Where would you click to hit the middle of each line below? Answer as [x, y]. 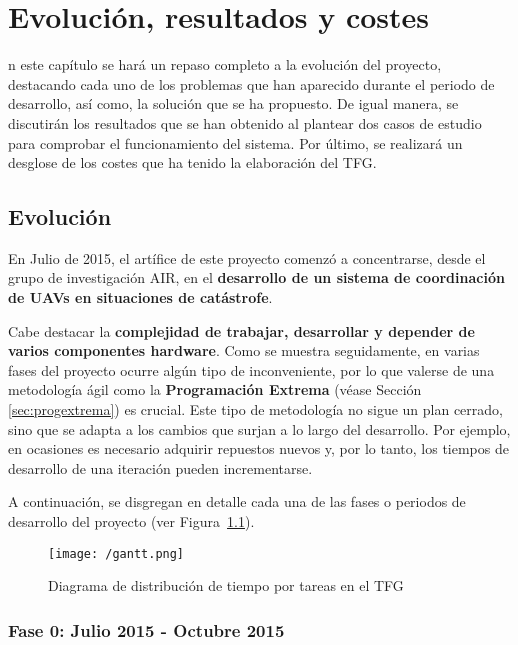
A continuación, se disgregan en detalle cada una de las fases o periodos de [237, 501]
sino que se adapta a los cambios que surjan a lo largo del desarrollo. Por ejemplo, [259, 428]
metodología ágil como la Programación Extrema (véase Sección [215, 389]
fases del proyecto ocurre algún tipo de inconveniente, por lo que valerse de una [251, 369]
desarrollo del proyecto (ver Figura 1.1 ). [131, 521]
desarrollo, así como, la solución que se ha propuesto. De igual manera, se [233, 103]
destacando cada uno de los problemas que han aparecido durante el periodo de [251, 83]
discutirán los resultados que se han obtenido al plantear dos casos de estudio [245, 122]
